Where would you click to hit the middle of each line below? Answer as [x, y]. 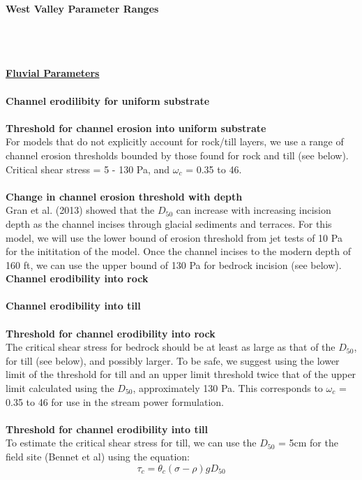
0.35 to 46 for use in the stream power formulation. [115, 401]
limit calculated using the [60, 388]
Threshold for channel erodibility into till [107, 429]
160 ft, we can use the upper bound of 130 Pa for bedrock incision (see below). [174, 264]
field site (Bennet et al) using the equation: [98, 456]
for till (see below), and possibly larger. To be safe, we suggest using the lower [173, 360]
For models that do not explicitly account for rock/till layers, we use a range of [175, 141]
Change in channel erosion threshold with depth [124, 196]
